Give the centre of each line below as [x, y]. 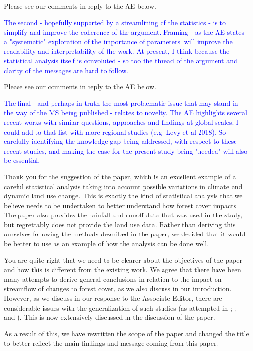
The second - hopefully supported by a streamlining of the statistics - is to [115, 22]
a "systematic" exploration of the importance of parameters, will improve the [118, 41]
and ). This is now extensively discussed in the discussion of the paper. [109, 317]
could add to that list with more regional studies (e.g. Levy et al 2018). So [115, 131]
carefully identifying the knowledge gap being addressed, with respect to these [120, 141]
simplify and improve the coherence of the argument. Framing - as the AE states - [126, 32]
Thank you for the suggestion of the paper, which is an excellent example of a [120, 176]
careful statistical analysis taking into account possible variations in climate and [123, 186]
